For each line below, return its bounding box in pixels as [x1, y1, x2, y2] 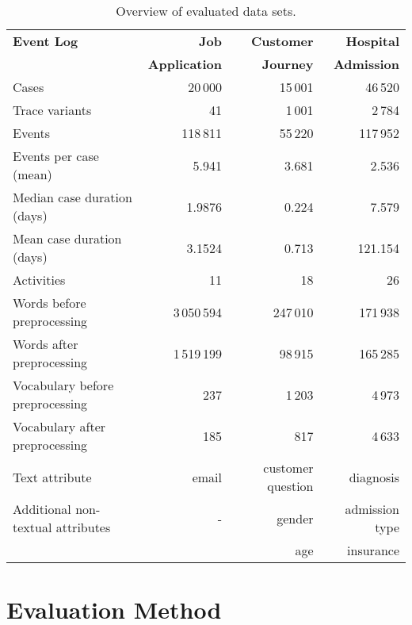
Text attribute [13, 467, 92, 486]
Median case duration [13, 188, 132, 206]
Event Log [13, 32, 78, 50]
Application [147, 55, 223, 73]
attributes [55, 518, 111, 536]
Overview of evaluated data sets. [116, 2, 296, 20]
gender [277, 508, 314, 527]
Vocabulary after [13, 417, 106, 435]
